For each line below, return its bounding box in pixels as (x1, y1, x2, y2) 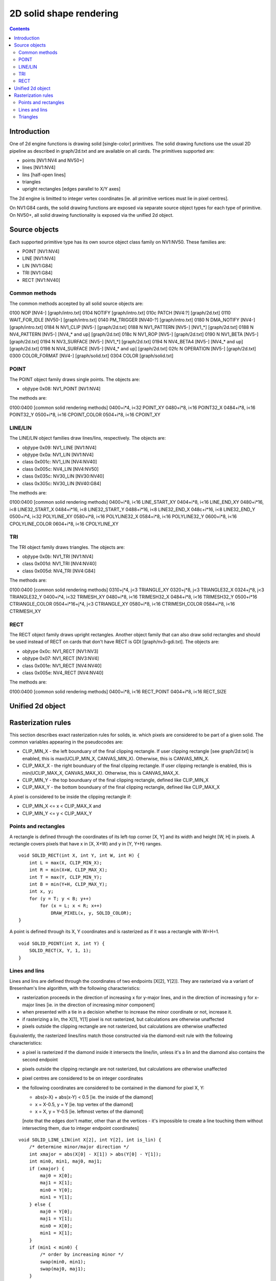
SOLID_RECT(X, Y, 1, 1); (29, 948, 91, 954)
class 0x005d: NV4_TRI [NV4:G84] (22, 568, 96, 574)
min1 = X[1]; (40, 1230, 73, 1236)
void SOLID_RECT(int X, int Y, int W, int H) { (18, 853, 140, 858)
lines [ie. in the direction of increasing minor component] (35, 1002, 155, 1008)
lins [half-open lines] (22, 172, 66, 178)
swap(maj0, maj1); (40, 1266, 86, 1272)
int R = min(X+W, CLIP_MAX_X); (29, 867, 108, 873)
